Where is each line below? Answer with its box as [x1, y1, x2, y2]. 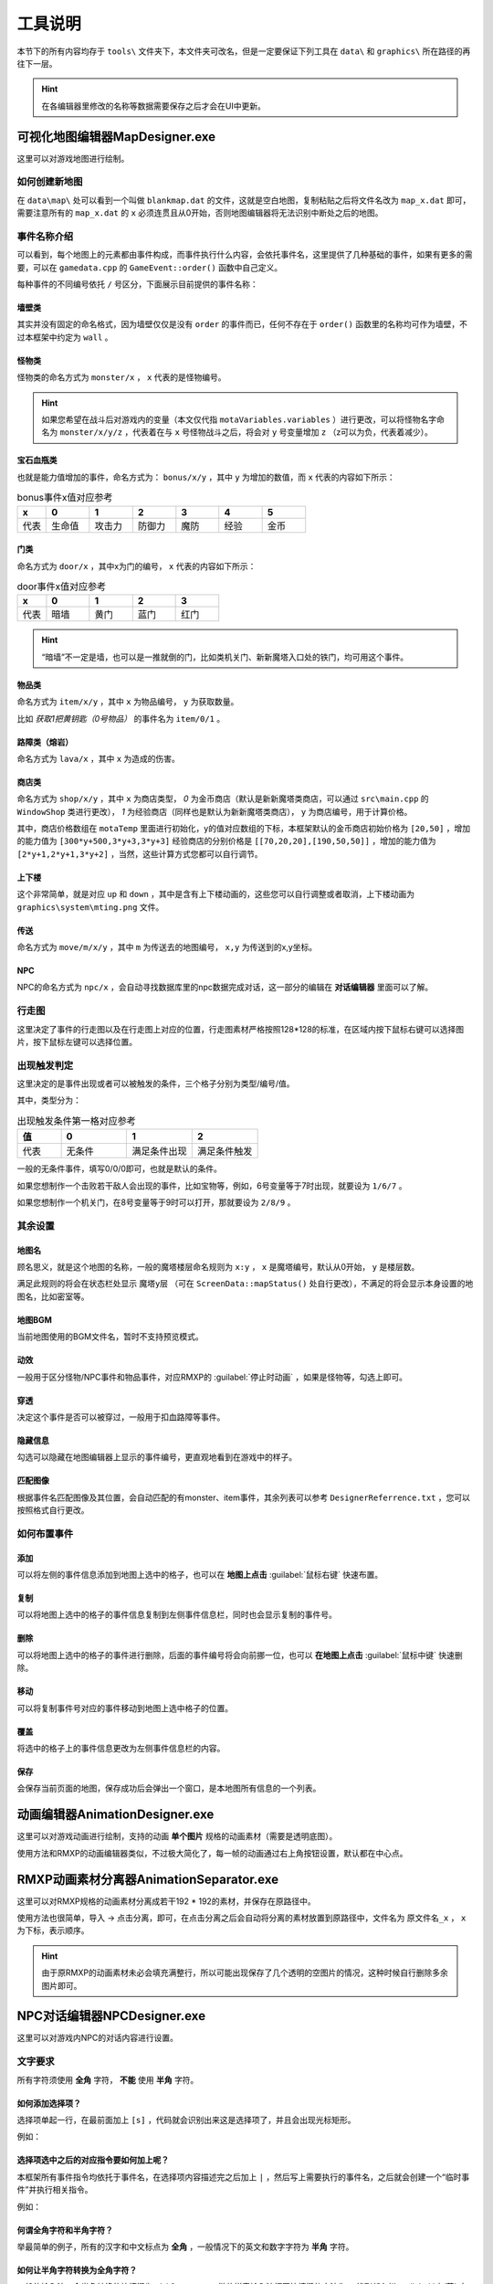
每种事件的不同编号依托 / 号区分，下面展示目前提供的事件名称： [16, 279, 259, 290]
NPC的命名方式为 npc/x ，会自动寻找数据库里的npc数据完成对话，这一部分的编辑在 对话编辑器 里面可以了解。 [16, 982, 434, 993]
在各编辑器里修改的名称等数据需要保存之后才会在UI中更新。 [41, 100, 267, 111]
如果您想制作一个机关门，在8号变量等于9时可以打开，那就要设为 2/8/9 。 [16, 1197, 296, 1208]
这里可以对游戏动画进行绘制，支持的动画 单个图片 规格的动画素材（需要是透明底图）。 [16, 1831, 338, 1842]
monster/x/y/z [59, 428, 123, 438]
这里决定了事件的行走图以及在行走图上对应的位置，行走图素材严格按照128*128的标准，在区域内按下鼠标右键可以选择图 [16, 1023, 465, 1034]
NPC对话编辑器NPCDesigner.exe [16, 2008, 205, 2024]
